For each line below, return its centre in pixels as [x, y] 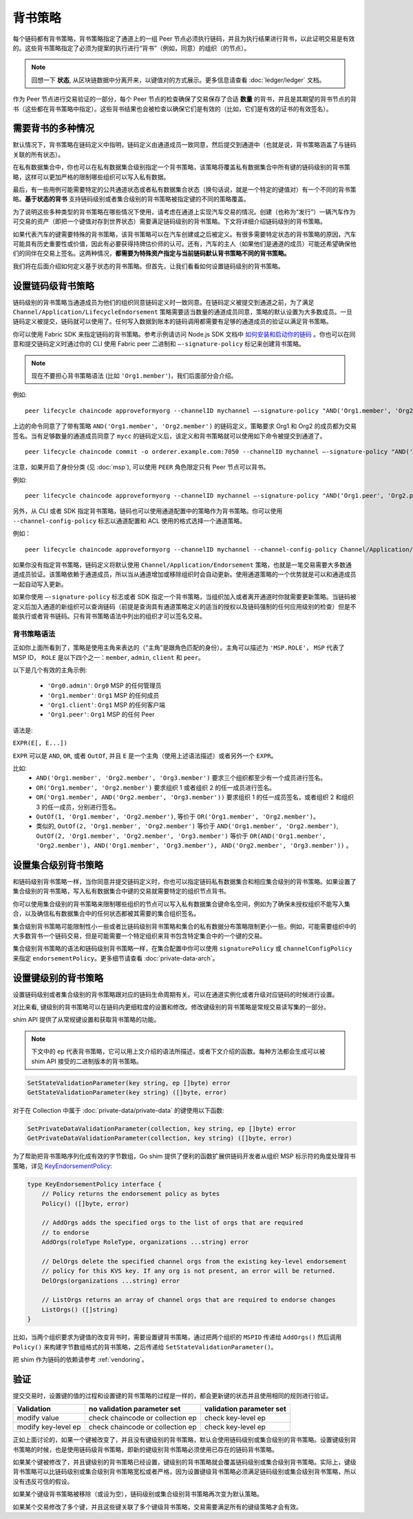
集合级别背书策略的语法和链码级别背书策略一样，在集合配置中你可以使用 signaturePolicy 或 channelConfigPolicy [182, 949]
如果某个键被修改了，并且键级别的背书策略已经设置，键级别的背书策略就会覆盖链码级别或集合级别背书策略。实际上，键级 [184, 1462]
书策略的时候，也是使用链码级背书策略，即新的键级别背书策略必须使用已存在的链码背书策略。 [145, 1449]
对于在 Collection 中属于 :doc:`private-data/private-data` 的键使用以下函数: [119, 1111]
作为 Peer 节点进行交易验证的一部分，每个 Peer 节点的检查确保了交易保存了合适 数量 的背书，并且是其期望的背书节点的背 [185, 99]
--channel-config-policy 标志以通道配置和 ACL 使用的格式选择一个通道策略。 [129, 521]
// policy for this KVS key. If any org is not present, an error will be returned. [189, 1271]
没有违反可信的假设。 [43, 1481]
